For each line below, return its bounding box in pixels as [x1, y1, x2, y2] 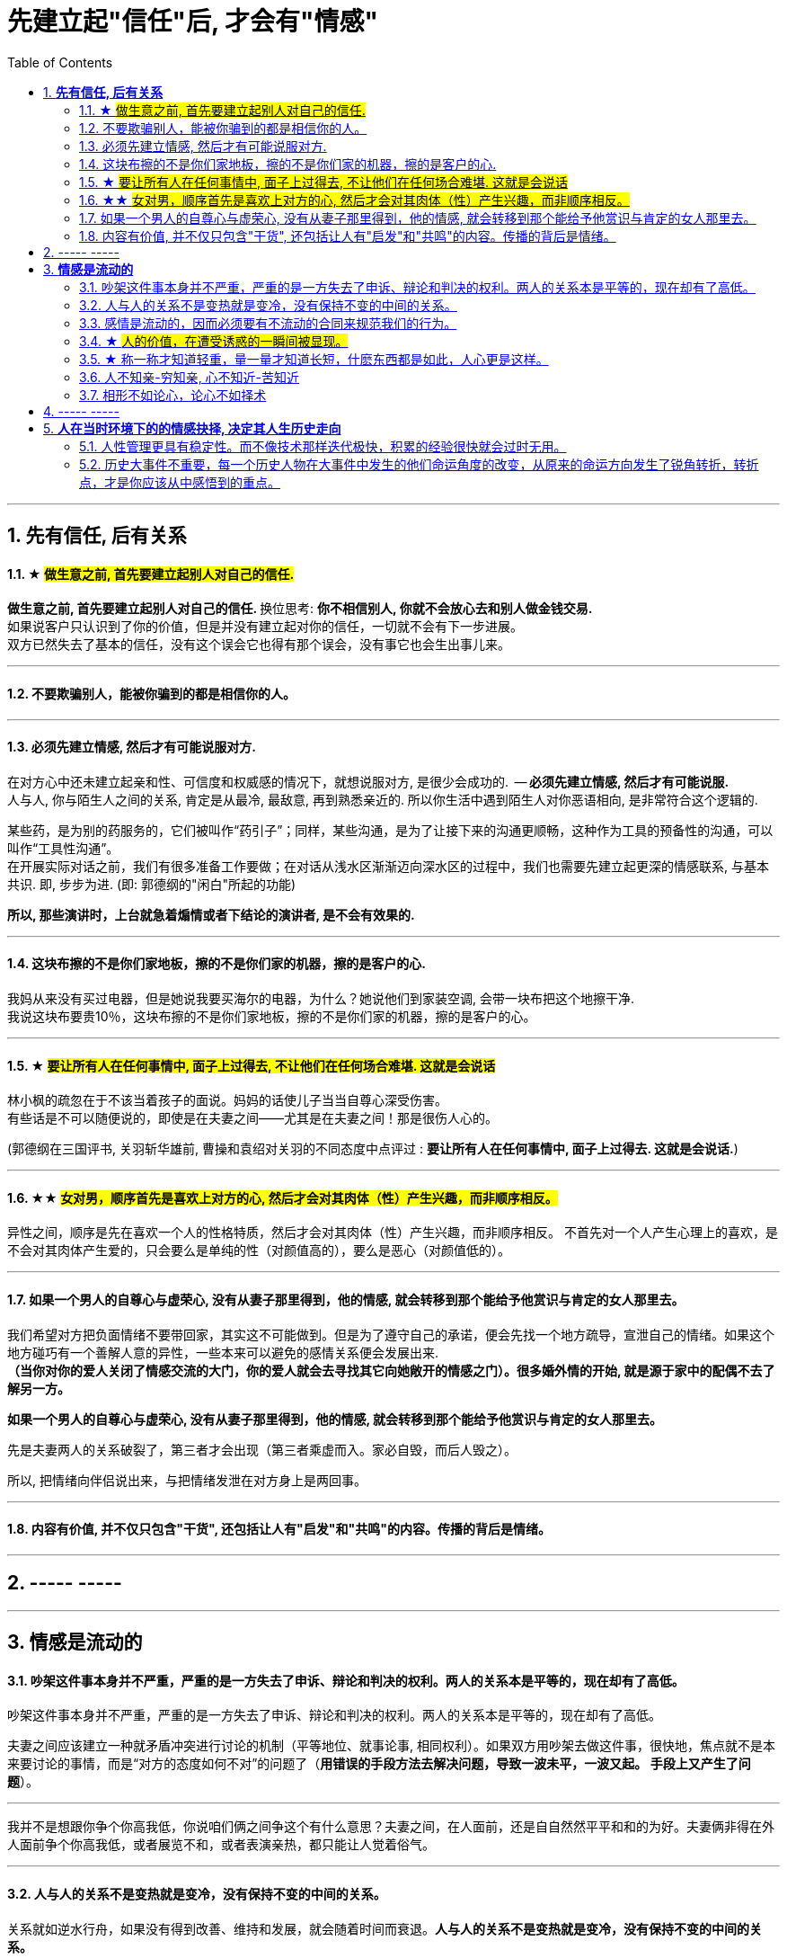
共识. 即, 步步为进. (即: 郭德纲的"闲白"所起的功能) [7, 876, 296, 892]
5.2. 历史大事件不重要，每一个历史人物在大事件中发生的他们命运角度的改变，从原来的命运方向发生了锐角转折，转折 [79, 456, 759, 472]
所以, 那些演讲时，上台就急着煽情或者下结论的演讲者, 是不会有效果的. [7, 906, 415, 922]
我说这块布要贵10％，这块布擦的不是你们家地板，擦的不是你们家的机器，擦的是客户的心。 [7, 1009, 536, 1025]
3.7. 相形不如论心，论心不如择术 [79, 387, 267, 403]
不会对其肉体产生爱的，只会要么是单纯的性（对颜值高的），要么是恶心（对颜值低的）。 [7, 1242, 510, 1259]
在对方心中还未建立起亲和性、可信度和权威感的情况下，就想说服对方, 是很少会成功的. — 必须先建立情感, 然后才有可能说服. [7, 773, 730, 789]
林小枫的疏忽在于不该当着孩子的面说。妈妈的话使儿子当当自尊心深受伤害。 [7, 1092, 447, 1108]
